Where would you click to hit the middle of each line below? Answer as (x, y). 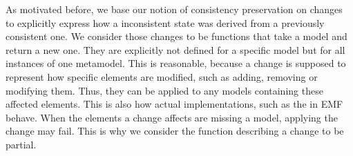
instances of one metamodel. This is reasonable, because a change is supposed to (176, 63)
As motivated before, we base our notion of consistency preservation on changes (174, 9)
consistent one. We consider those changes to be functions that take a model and (176, 36)
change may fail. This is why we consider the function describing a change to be (175, 131)
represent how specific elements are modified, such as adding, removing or (162, 76)
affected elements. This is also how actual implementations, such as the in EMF (174, 104)
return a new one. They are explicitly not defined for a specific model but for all (175, 49)
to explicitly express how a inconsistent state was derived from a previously (165, 22)
